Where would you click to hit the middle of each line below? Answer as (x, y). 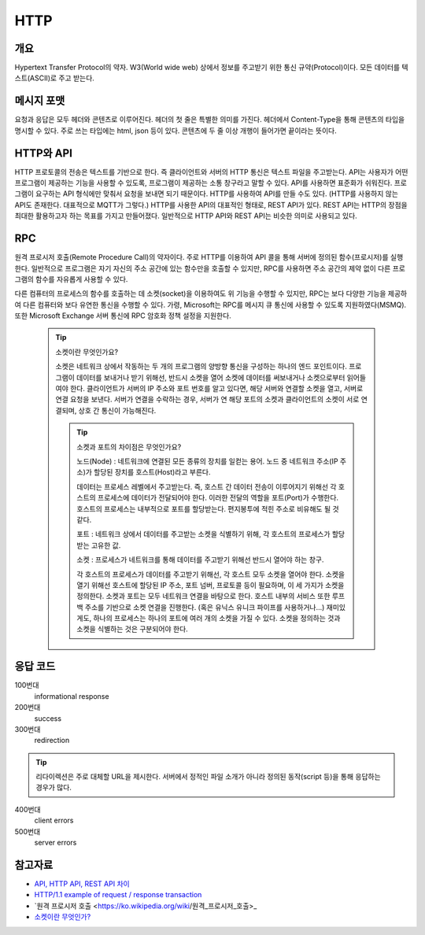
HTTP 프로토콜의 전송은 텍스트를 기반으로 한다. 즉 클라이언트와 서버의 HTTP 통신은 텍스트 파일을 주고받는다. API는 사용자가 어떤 (211, 172)
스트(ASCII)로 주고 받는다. (54, 78)
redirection (52, 741)
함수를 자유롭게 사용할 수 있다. (82, 279)
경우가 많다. (54, 788)
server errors (55, 843)
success (48, 718)
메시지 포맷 (40, 101)
